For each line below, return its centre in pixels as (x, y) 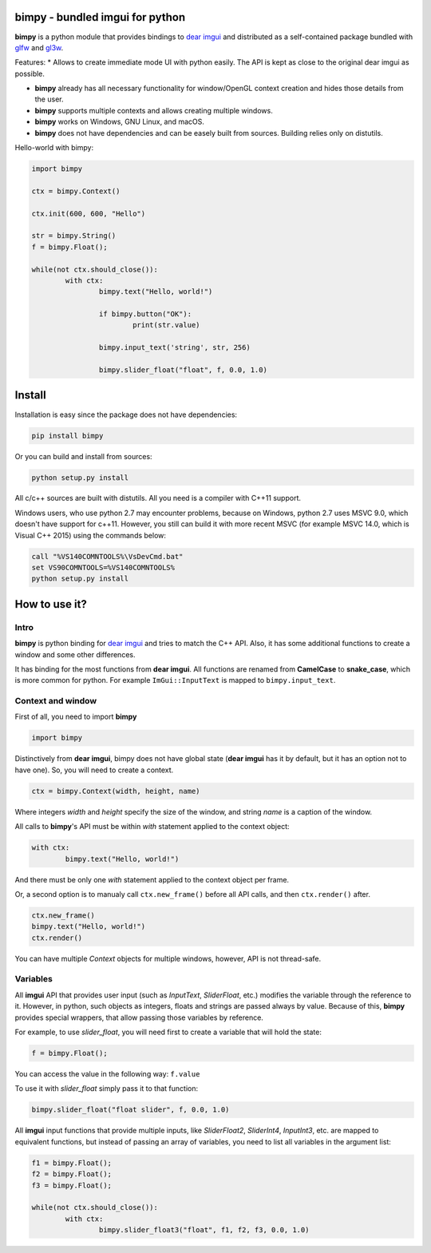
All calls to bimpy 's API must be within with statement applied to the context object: (152, 827)
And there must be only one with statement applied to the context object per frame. (152, 879)
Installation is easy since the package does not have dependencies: (126, 414)
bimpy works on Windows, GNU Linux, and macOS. (120, 122)
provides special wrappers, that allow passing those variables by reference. (139, 1017)
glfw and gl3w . (39, 47)
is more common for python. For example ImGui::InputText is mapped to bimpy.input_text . (175, 680)
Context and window (56, 701)
